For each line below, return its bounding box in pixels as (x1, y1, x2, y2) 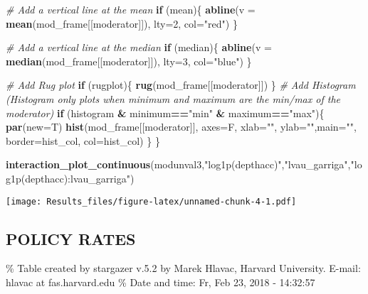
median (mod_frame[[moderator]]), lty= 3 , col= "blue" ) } (6, 53, 252, 68)
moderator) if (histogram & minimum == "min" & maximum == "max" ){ (6, 105, 325, 120)
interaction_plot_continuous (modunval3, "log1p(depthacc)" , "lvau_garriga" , (6, 157, 351, 172)
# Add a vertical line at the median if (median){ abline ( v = (6, 40, 272, 55)
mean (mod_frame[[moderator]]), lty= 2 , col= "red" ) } (6, 16, 238, 31)
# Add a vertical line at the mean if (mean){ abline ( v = (6, 2, 256, 16)
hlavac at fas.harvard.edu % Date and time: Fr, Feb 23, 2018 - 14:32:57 (6, 274, 315, 289)
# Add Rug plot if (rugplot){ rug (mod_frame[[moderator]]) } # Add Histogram (6, 77, 356, 92)
